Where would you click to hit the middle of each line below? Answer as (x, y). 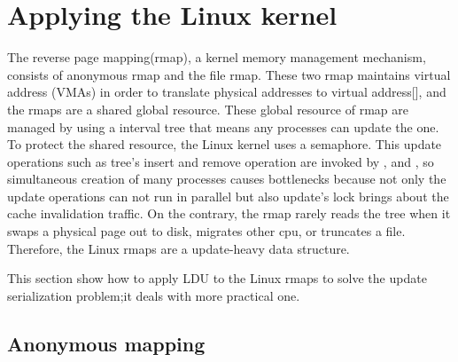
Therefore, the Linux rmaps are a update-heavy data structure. (179, 248)
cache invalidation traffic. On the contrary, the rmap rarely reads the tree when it (229, 213)
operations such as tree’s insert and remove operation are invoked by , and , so (221, 161)
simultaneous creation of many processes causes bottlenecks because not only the (227, 179)
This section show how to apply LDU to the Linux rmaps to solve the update (217, 278)
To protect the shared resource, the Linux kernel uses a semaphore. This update (225, 144)
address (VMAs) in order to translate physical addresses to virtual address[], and (227, 92)
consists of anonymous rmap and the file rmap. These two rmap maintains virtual (229, 74)
